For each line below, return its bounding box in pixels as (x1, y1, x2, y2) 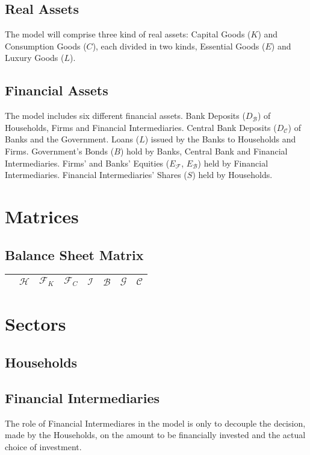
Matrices (5, 203, 79, 228)
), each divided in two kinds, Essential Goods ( (92, 39, 265, 52)
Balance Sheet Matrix (5, 245, 144, 264)
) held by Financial (197, 156, 268, 169)
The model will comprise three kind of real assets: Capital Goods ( (5, 28, 251, 40)
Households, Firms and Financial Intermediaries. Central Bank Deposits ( (5, 121, 277, 133)
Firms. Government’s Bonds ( (5, 144, 114, 157)
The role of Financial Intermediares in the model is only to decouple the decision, (5, 416, 306, 429)
